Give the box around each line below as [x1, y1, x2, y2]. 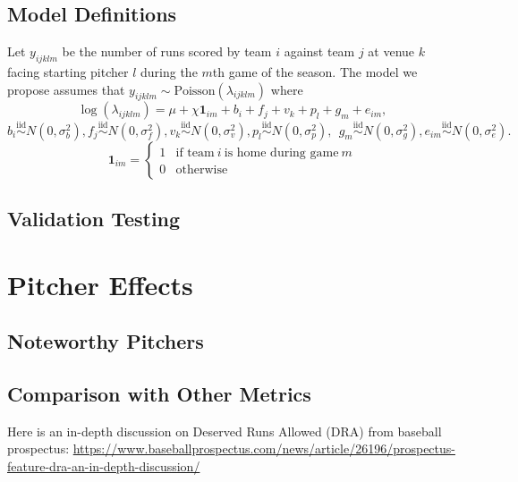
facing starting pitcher [7, 63, 129, 80]
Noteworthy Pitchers [7, 327, 204, 355]
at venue [368, 42, 415, 61]
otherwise [175, 163, 228, 176]
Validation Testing [7, 205, 181, 232]
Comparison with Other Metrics [7, 379, 311, 407]
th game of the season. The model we [212, 63, 418, 80]
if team [175, 146, 215, 159]
